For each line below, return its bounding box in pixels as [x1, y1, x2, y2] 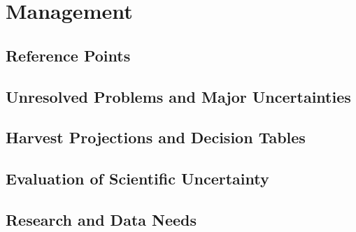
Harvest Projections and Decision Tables [6, 126, 306, 148]
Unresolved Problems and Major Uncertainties [6, 85, 351, 107]
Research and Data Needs [6, 208, 197, 230]
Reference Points [6, 44, 131, 66]
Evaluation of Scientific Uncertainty [6, 168, 269, 189]
